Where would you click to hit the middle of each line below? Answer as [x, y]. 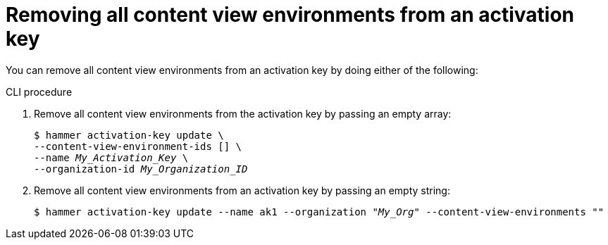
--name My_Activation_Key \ [111, 157]
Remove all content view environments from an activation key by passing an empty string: [242, 190]
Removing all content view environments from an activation [290, 15]
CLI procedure [39, 92]
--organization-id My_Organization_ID [141, 169]
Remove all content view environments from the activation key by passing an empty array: [243, 113]
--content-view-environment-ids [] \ [138, 146]
